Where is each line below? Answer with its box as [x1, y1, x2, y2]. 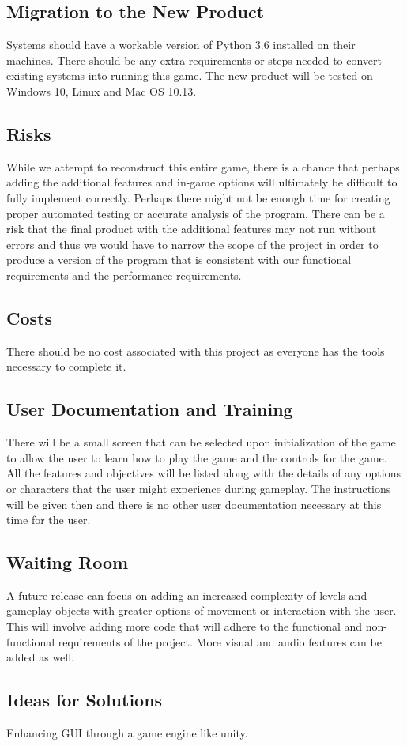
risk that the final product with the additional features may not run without [6, 220, 377, 237]
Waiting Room [6, 550, 129, 575]
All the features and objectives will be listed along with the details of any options [6, 465, 401, 481]
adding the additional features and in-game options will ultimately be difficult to [6, 174, 398, 190]
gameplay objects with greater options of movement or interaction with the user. [6, 602, 397, 619]
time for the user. [6, 511, 91, 528]
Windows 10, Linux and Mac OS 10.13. [6, 82, 197, 99]
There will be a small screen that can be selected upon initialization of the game [6, 434, 396, 450]
